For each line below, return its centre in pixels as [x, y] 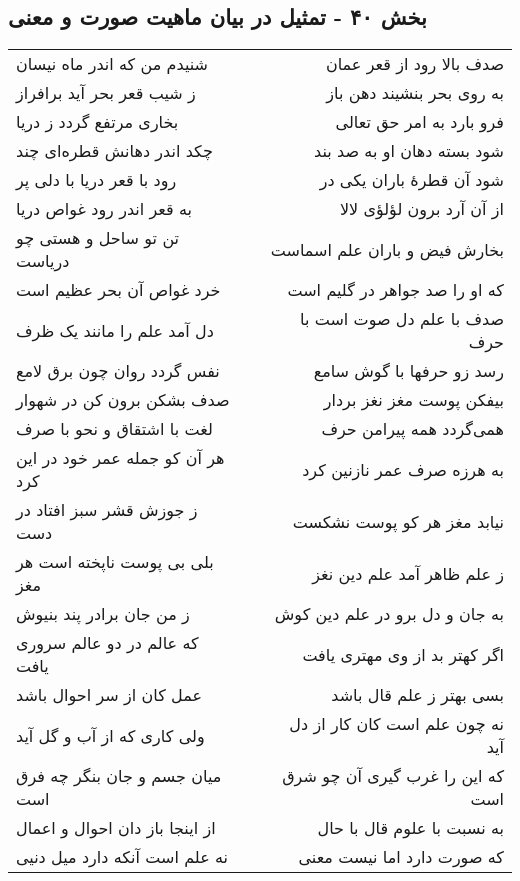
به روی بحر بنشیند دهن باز [415, 93]
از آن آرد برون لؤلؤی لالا [421, 209]
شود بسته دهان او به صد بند [409, 151]
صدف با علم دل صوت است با [402, 319]
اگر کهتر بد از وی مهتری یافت [403, 654]
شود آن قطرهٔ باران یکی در [411, 180]
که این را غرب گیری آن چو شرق [393, 776]
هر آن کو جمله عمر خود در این [120, 458]
